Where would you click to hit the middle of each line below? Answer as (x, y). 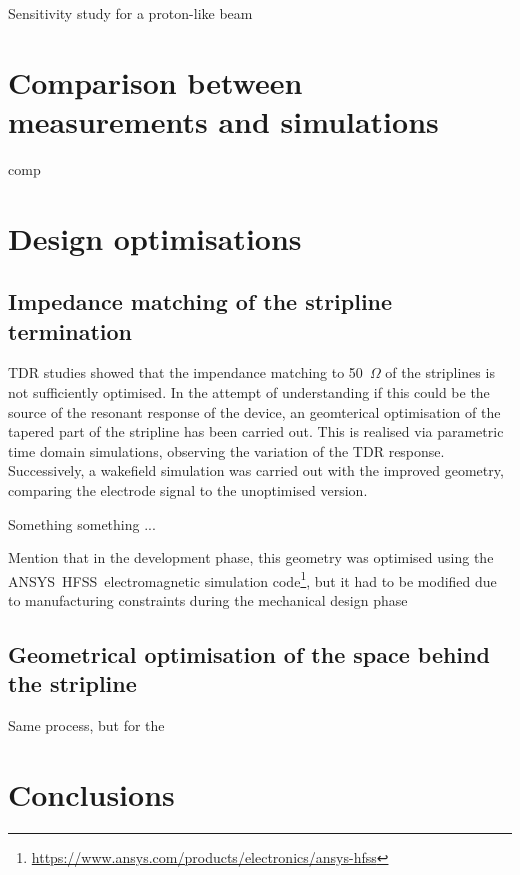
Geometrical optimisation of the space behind (249, 654)
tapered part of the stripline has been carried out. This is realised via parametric (256, 431)
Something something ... (82, 523)
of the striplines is (440, 372)
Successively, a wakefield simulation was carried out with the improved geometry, (256, 470)
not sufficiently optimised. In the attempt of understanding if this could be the (249, 392)
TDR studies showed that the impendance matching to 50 (185, 372)
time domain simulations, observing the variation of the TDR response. (226, 450)
